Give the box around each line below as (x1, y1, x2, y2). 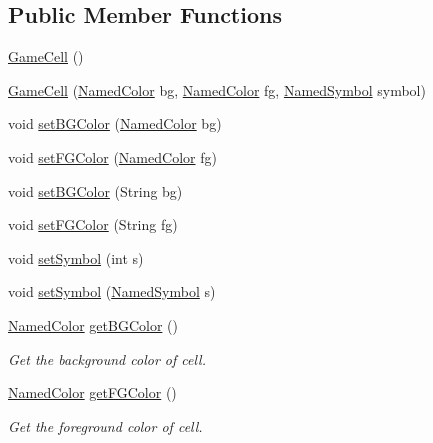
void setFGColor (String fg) (8, 214, 178, 235)
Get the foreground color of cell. (8, 415, 203, 436)
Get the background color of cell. (8, 348, 207, 369)
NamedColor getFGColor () (8, 382, 177, 403)
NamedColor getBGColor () (8, 314, 178, 335)
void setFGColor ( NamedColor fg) (8, 146, 217, 167)
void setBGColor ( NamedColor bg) (8, 113, 222, 134)
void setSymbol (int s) (8, 247, 144, 268)
